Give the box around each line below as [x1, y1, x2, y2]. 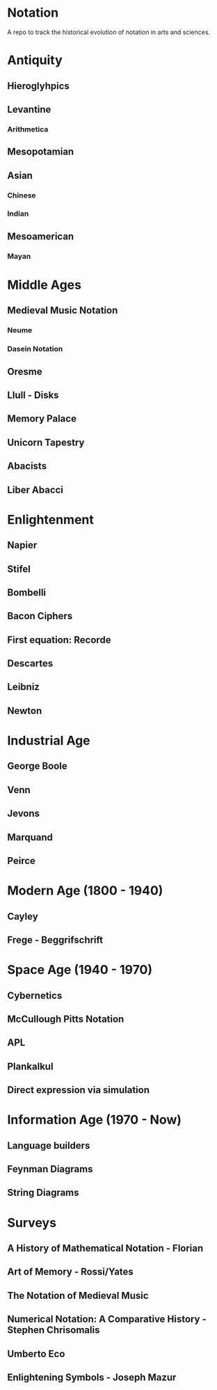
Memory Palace [7, 413, 77, 425]
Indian [7, 209, 29, 218]
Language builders [7, 1140, 90, 1151]
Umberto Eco [7, 1348, 65, 1359]
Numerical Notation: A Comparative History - [7, 1313, 207, 1325]
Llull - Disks [7, 389, 59, 401]
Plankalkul [7, 1060, 54, 1072]
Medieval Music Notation [7, 305, 118, 317]
